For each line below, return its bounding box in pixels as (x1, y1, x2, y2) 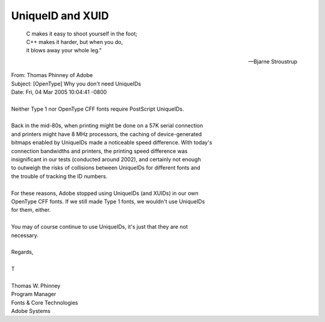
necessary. (11, 232, 39, 239)
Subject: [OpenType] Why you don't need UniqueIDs (11, 80, 141, 87)
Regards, (11, 249, 34, 256)
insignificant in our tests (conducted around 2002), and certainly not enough (11, 156, 201, 163)
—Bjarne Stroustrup (248, 58, 297, 65)
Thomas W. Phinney (11, 282, 61, 289)
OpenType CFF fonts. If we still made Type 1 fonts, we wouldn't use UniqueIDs (11, 197, 205, 205)
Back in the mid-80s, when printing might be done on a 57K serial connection (11, 122, 203, 129)
